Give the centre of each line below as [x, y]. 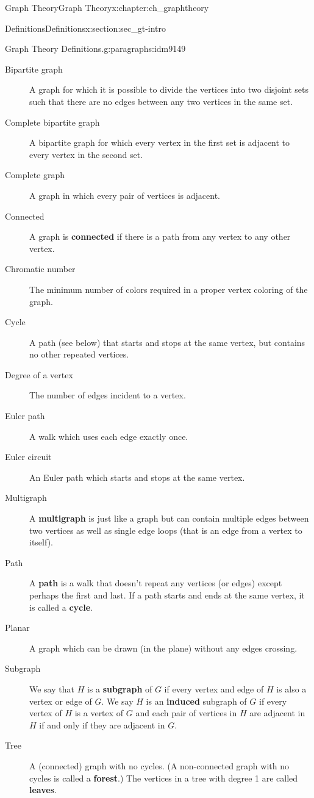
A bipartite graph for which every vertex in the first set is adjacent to [160, 142]
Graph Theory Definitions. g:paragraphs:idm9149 [95, 49]
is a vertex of [99, 713]
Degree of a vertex [39, 374]
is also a [291, 688]
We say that [52, 688]
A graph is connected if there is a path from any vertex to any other [160, 236]
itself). [41, 542]
